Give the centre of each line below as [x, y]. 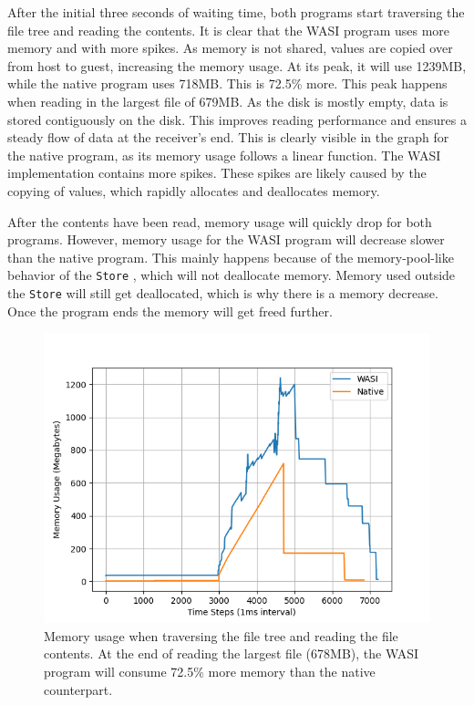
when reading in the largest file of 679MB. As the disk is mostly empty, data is [228, 101]
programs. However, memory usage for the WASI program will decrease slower [226, 239]
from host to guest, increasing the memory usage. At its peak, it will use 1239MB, [237, 65]
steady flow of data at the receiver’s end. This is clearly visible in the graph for [228, 137]
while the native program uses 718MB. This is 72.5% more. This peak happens [227, 83]
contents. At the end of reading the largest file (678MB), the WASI [232, 653]
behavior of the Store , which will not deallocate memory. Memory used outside [232, 275]
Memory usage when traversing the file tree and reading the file [221, 635]
